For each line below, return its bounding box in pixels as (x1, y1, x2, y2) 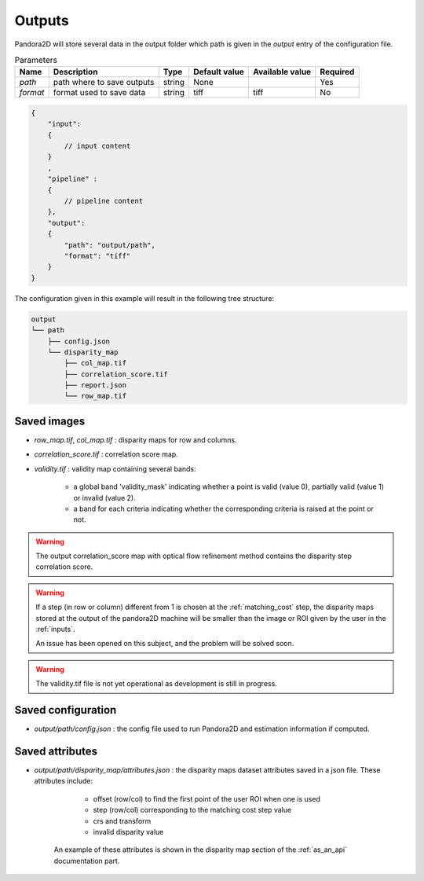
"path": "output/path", (64, 240, 156, 249)
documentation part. (53, 856, 120, 865)
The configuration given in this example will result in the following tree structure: (14, 293, 275, 303)
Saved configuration (14, 703, 117, 717)
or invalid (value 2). (73, 493, 137, 502)
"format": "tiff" (64, 251, 131, 260)
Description (53, 67, 98, 78)
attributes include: (34, 776, 93, 786)
